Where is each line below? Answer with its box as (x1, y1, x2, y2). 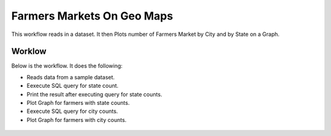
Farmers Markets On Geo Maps (11, 9, 173, 23)
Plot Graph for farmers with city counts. (26, 116, 127, 123)
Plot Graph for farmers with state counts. (26, 99, 130, 107)
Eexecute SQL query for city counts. (26, 107, 118, 115)
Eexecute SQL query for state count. (26, 82, 119, 90)
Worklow (11, 46, 47, 57)
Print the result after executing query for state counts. (26, 90, 162, 98)
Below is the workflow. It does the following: (11, 62, 123, 70)
